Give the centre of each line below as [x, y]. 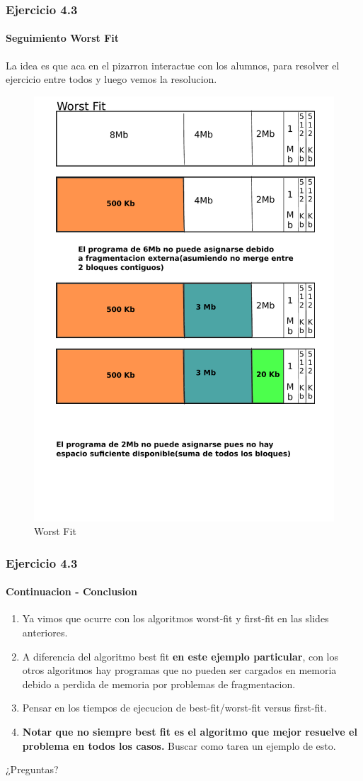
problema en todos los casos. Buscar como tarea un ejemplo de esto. [179, 745]
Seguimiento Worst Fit [63, 38]
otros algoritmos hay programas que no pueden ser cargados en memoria [179, 670]
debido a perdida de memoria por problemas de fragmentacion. [159, 684]
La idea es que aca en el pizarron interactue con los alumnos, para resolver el [173, 65]
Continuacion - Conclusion [71, 591]
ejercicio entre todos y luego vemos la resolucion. [111, 79]
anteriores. [45, 632]
